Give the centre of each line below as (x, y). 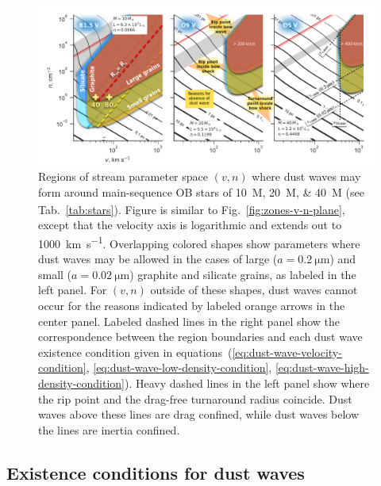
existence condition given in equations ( (135, 352)
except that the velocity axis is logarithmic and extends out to (190, 225)
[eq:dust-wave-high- (322, 367)
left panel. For (73, 290)
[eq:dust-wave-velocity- (287, 352)
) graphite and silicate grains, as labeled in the (243, 274)
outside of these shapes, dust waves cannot (254, 290)
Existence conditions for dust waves (156, 472)
